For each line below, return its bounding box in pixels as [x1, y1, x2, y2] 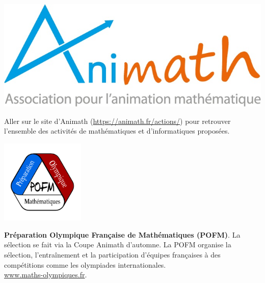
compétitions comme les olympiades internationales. [4, 259, 166, 270]
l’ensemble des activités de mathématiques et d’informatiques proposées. [4, 125, 230, 136]
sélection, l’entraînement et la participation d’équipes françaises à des [4, 249, 221, 260]
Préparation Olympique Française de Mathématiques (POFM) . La [4, 229, 241, 240]
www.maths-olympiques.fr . [4, 269, 87, 280]
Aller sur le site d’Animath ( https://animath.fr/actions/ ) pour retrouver [4, 115, 231, 126]
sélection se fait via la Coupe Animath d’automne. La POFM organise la [4, 239, 231, 250]
